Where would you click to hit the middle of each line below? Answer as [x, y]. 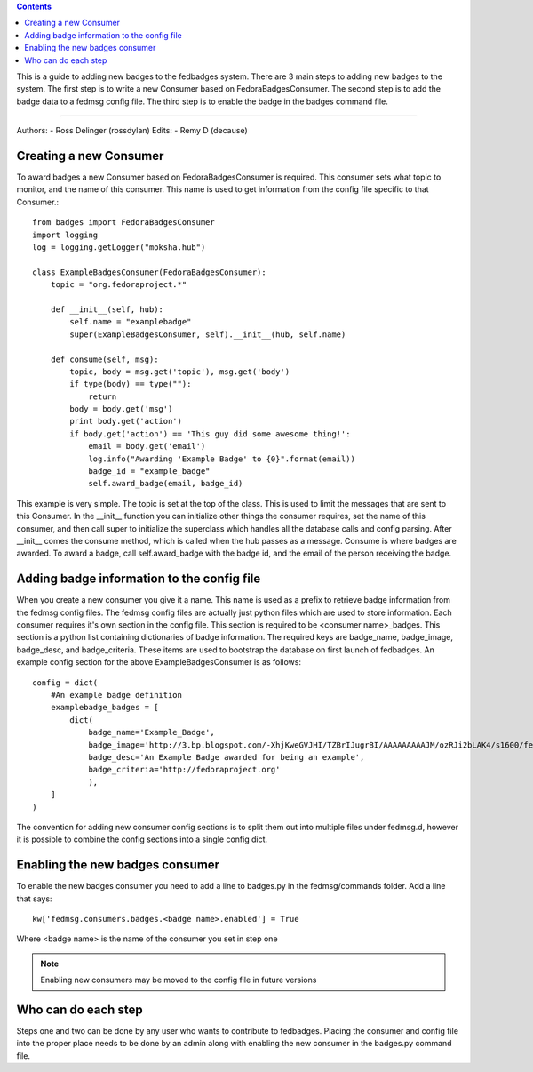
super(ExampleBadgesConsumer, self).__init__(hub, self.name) [208, 334]
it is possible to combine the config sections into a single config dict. [142, 839]
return [103, 396]
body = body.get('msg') [121, 409]
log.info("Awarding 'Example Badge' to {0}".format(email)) [222, 459]
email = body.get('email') [147, 446]
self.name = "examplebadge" [131, 322]
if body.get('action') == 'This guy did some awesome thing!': [210, 434]
